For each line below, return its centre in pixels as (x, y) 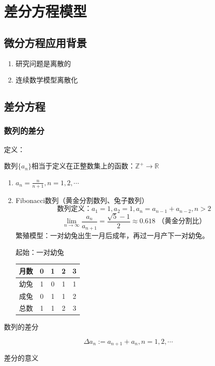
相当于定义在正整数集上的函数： (84, 166)
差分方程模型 (46, 11)
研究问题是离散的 (43, 63)
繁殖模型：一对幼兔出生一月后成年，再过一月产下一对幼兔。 (112, 235)
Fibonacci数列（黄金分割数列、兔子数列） (82, 200)
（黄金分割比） (182, 222)
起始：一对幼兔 (40, 252)
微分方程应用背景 (45, 42)
